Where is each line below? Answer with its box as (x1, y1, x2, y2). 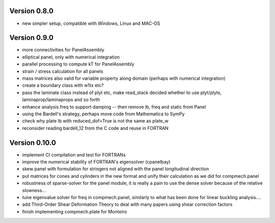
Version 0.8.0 (9, 7, 53, 15)
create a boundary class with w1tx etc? (22, 82, 104, 88)
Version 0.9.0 (9, 34, 53, 42)
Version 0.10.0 (9, 138, 56, 147)
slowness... (22, 187, 46, 193)
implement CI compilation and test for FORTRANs (22, 151, 126, 157)
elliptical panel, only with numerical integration (22, 54, 120, 60)
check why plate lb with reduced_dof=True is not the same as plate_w (22, 118, 169, 124)
